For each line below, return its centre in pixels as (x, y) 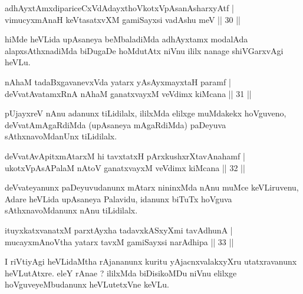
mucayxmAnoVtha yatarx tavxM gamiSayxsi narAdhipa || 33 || (119, 241)
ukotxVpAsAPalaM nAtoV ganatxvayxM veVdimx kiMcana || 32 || (125, 167)
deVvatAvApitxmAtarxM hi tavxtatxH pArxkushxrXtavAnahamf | (125, 156)
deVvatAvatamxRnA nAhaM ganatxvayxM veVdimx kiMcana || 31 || (128, 93)
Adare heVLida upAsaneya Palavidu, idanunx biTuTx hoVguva (118, 198)
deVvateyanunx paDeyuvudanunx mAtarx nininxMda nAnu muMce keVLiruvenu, (152, 187)
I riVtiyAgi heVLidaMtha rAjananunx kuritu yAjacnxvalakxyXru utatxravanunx (151, 261)
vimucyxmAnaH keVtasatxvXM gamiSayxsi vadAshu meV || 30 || (123, 19)
